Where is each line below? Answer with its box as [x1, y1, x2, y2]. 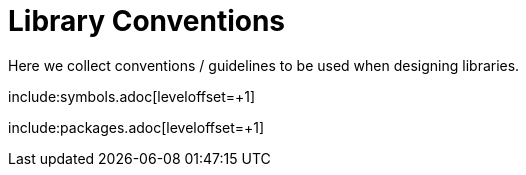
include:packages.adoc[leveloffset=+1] [8, 118, 265, 136]
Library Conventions [8, 4, 286, 38]
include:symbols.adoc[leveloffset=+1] [8, 87, 256, 105]
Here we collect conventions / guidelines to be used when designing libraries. [8, 56, 520, 74]
